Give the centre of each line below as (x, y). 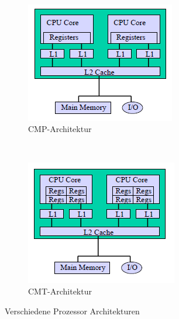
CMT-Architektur (60, 291)
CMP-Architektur (60, 129)
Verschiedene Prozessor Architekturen (72, 311)
